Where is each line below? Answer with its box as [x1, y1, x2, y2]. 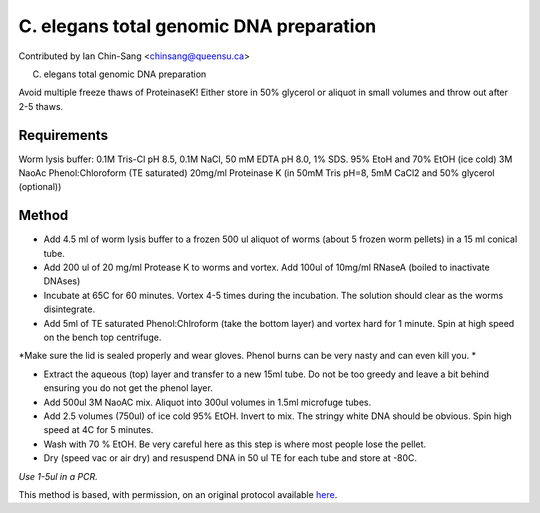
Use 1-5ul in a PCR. [18, 470, 99, 482]
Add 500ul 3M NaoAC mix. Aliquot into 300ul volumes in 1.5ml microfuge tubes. [43, 396, 372, 408]
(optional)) [18, 181, 62, 193]
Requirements [18, 126, 109, 144]
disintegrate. [43, 303, 95, 315]
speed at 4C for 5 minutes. [43, 424, 154, 436]
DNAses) [43, 275, 81, 287]
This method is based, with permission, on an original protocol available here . [18, 488, 338, 500]
